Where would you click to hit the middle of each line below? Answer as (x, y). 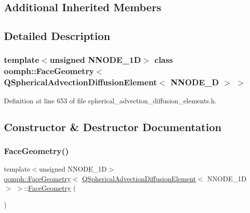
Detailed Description (57, 36)
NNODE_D (194, 82)
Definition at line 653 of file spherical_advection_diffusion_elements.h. (110, 100)
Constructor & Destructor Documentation (113, 126)
